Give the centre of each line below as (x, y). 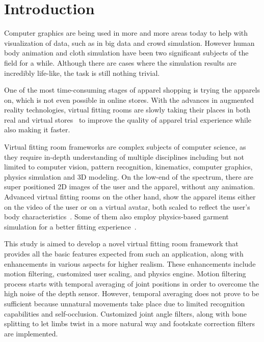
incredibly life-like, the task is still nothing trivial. (82, 73)
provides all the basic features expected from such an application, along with (124, 253)
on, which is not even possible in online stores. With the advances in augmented (129, 99)
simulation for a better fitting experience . (70, 226)
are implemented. (31, 333)
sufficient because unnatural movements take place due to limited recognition (125, 303)
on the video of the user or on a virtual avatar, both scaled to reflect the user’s (127, 206)
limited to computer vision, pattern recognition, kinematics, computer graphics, (128, 167)
